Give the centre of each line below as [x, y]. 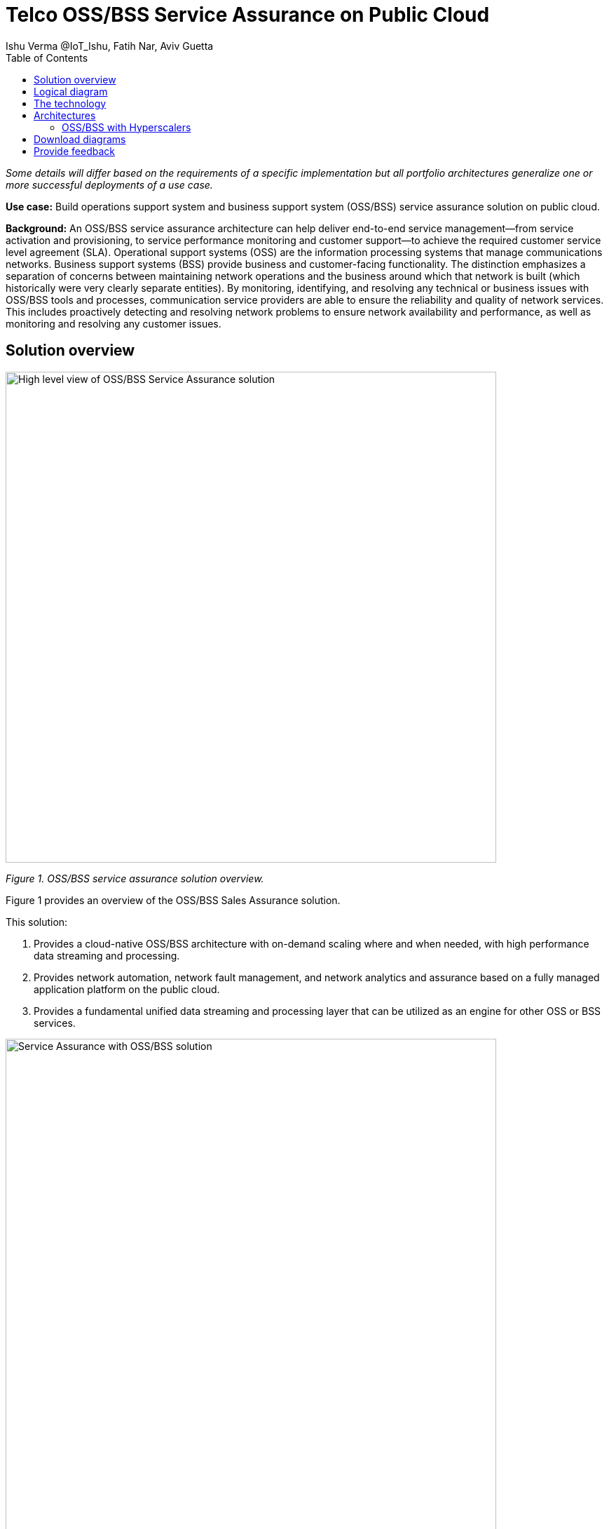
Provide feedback [74, 151]
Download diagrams [80, 139]
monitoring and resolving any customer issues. [114, 323]
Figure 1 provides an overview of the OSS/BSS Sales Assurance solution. [173, 900]
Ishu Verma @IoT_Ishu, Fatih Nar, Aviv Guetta [110, 46]
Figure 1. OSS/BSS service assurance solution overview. [135, 878]
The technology [70, 103]
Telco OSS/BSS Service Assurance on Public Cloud [248, 15]
